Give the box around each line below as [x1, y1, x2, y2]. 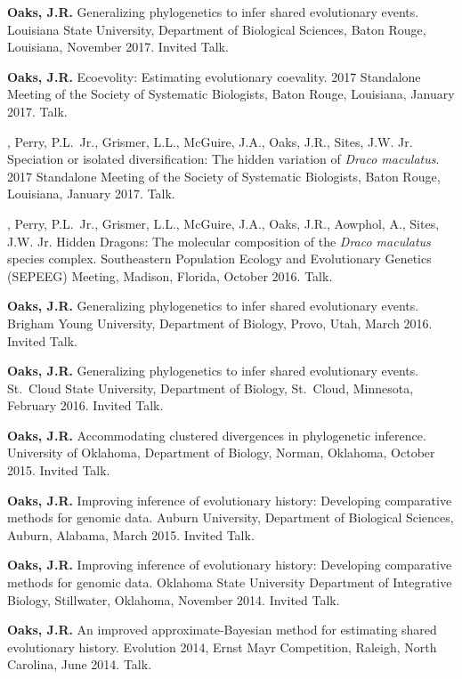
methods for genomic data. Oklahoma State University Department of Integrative [7, 573, 452, 592]
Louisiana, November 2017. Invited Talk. [7, 37, 229, 56]
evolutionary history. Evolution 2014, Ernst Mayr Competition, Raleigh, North [7, 637, 437, 656]
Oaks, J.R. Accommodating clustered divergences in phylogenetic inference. [7, 425, 426, 444]
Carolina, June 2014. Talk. [7, 655, 152, 674]
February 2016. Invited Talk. [7, 396, 164, 415]
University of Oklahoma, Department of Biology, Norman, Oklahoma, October [7, 443, 435, 462]
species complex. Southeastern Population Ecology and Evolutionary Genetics [7, 249, 432, 268]
